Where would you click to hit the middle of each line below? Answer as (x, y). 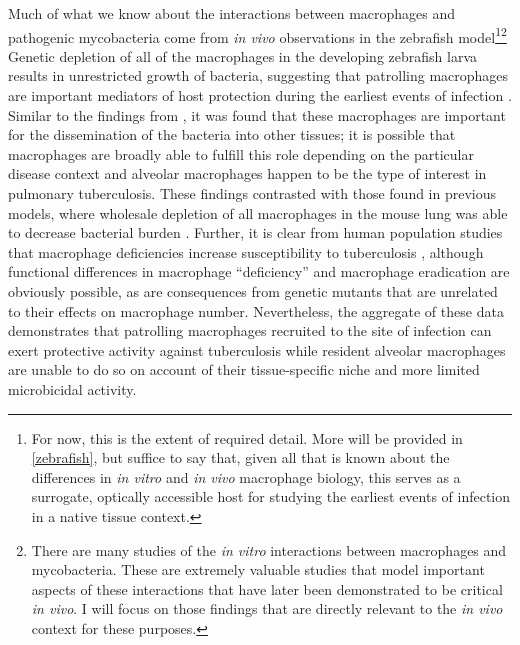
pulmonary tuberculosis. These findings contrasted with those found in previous (252, 193)
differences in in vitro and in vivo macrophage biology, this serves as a (246, 476)
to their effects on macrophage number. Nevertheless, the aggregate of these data (256, 310)
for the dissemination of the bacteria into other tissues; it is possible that (232, 134)
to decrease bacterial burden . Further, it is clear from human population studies (255, 232)
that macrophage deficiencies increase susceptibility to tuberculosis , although (246, 251)
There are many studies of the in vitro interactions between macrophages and (269, 549)
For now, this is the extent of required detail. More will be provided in (247, 437)
